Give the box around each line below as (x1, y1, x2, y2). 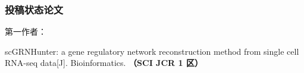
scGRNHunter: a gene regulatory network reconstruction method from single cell (5, 45, 299, 57)
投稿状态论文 (5, 2, 64, 16)
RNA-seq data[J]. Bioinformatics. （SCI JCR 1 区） (5, 57, 203, 69)
